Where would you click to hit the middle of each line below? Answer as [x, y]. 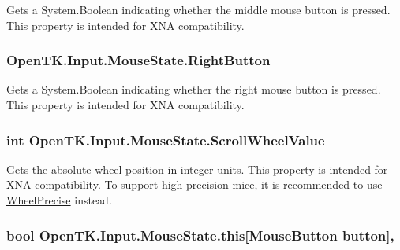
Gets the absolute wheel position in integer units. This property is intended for [197, 169]
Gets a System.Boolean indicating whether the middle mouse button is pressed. [198, 9]
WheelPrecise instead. [59, 200]
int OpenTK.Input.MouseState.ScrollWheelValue [166, 140]
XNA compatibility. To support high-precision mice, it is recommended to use [194, 184]
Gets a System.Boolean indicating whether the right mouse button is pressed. [194, 89]
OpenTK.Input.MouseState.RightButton [138, 60]
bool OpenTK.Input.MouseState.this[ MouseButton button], [200, 235]
